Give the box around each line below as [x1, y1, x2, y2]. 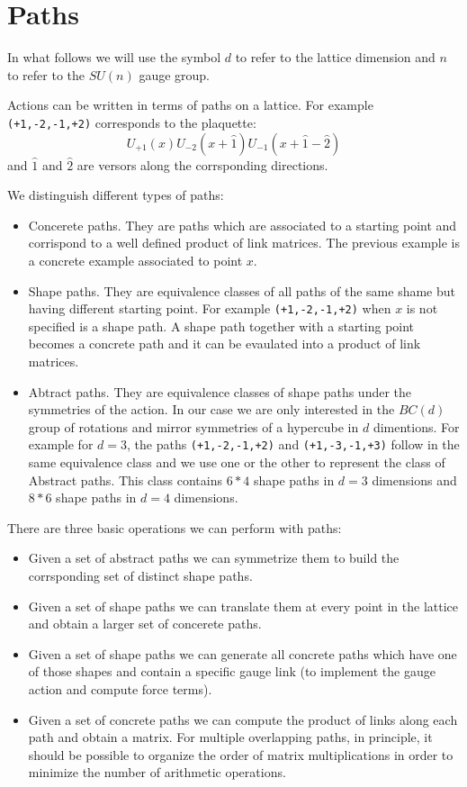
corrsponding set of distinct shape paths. [28, 565, 253, 584]
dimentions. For [373, 417, 460, 436]
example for [28, 435, 94, 454]
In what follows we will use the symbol [7, 48, 221, 67]
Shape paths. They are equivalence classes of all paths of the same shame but [28, 281, 455, 300]
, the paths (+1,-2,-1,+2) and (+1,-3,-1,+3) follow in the [127, 435, 460, 454]
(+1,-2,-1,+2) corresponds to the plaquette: [7, 113, 256, 131]
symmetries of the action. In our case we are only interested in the [28, 400, 395, 419]
